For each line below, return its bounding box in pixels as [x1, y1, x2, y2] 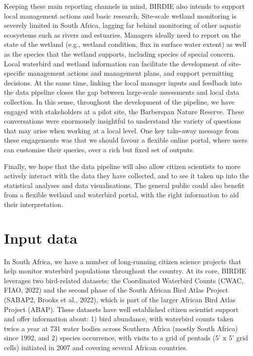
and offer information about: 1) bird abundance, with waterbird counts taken [4, 314, 234, 324]
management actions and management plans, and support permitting [27, 68, 234, 78]
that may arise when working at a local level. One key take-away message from [4, 125, 239, 135]
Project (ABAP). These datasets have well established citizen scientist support [4, 304, 239, 314]
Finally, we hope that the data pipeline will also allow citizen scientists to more [4, 161, 240, 171]
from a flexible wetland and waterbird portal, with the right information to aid [4, 189, 239, 200]
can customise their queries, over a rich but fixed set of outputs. [4, 144, 195, 154]
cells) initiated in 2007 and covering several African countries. [4, 342, 188, 352]
